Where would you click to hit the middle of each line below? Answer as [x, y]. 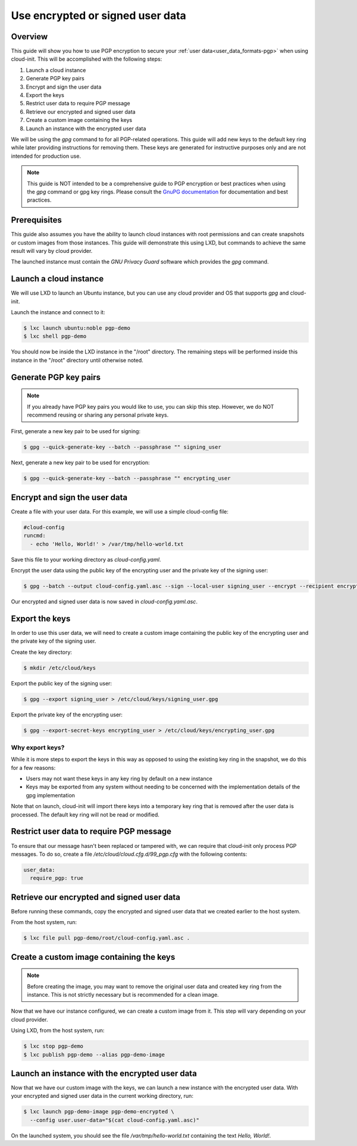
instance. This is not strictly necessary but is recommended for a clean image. [123, 994]
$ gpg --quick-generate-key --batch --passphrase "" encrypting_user [127, 478]
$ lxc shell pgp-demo [55, 336]
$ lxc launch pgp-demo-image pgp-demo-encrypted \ [99, 1112]
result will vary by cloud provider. [52, 251]
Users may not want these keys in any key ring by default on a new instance [119, 779]
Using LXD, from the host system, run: [58, 1031]
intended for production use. [46, 156]
